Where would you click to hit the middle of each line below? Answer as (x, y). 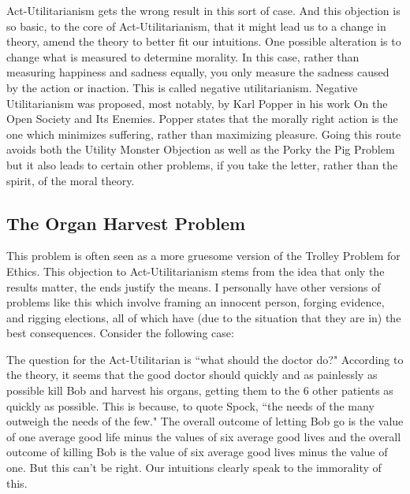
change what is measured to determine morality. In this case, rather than (183, 56)
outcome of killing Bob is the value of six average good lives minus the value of (197, 452)
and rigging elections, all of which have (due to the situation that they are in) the (204, 317)
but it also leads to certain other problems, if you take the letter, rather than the (202, 164)
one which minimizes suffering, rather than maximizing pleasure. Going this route (204, 134)
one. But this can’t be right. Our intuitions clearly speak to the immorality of (194, 468)
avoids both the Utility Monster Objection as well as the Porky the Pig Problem (201, 149)
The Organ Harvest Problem (126, 223)
